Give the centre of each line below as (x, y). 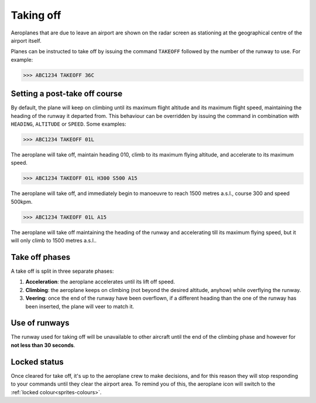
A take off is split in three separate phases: (62, 271)
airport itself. (26, 40)
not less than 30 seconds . (43, 345)
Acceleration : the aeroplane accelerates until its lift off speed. (100, 282)
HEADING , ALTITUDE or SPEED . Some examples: (69, 124)
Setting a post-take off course (67, 94)
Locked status (37, 362)
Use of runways (40, 323)
